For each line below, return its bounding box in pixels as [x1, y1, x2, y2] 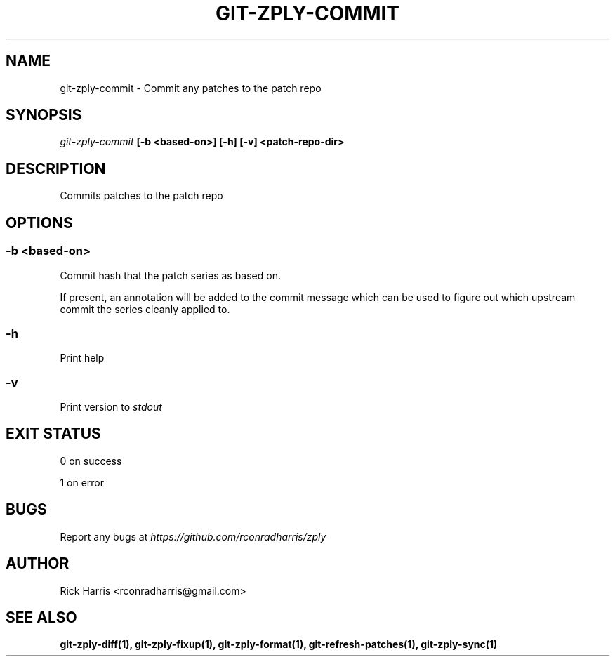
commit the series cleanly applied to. [60, 303, 230, 315]
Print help [60, 352, 105, 364]
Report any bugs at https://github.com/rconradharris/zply [60, 530, 326, 543]
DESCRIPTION [6, 159, 106, 178]
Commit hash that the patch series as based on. [60, 269, 281, 282]
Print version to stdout [60, 401, 162, 413]
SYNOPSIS [6, 106, 82, 124]
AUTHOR [6, 555, 70, 573]
